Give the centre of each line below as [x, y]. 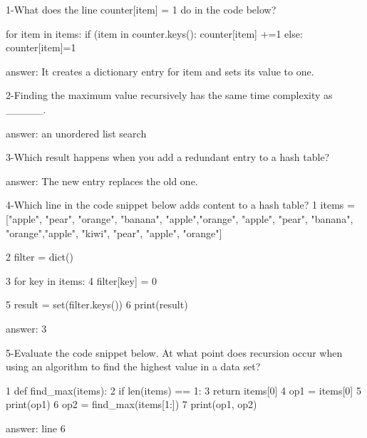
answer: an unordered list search [76, 133]
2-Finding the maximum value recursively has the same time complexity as [169, 95]
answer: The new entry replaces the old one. [102, 181]
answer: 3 [26, 328]
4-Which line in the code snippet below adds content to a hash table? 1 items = [180, 205]
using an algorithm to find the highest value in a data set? [133, 366]
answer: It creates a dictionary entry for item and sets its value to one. [160, 71]
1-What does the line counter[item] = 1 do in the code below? [141, 9]
